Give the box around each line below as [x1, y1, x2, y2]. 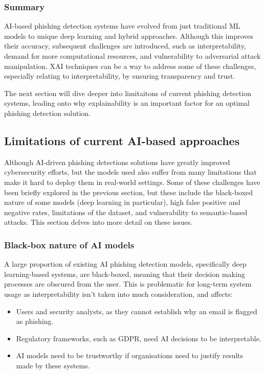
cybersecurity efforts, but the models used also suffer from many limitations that [4, 167, 257, 177]
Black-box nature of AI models [4, 238, 135, 251]
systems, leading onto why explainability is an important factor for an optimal [4, 98, 250, 108]
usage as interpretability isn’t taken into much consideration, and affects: [4, 288, 233, 299]
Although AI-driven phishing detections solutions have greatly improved [4, 156, 230, 167]
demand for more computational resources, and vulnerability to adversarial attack [4, 51, 261, 61]
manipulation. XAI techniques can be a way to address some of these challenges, [4, 60, 256, 71]
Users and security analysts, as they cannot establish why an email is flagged [16, 306, 257, 316]
